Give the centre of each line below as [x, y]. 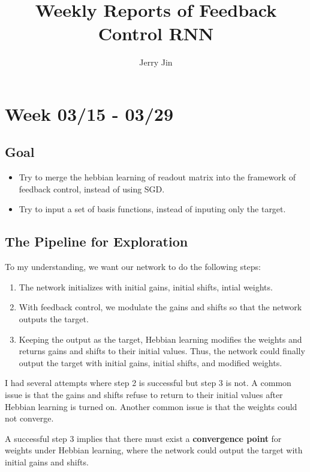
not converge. [29, 418]
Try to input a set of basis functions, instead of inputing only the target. [152, 209]
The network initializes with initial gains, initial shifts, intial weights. [146, 287]
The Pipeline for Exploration [97, 241]
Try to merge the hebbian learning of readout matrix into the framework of [157, 177]
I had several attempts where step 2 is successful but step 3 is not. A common [148, 383]
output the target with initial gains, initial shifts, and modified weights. [151, 362]
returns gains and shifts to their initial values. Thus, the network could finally [162, 351]
